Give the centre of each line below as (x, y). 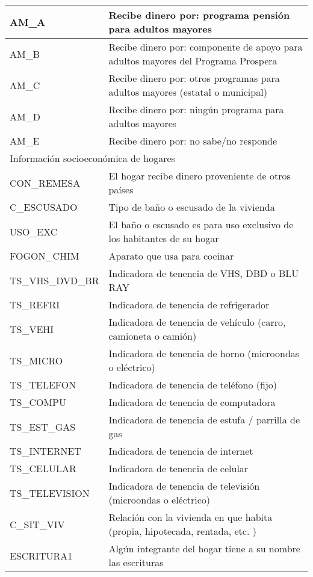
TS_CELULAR (43, 468)
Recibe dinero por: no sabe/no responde (193, 141)
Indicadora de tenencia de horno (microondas (204, 353)
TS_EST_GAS (43, 426)
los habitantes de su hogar (164, 238)
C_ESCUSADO (44, 207)
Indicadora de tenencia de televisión (184, 486)
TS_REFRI (35, 304)
